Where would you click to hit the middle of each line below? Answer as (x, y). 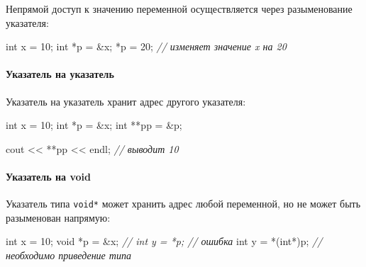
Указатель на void (48, 176)
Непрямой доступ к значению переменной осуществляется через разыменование (179, 8)
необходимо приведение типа (68, 255)
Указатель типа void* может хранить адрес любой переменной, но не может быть (183, 204)
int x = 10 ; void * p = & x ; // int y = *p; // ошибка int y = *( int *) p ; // (164, 241)
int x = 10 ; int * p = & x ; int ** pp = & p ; (94, 125)
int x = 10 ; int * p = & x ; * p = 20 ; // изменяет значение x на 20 (146, 46)
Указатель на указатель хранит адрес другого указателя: (126, 101)
